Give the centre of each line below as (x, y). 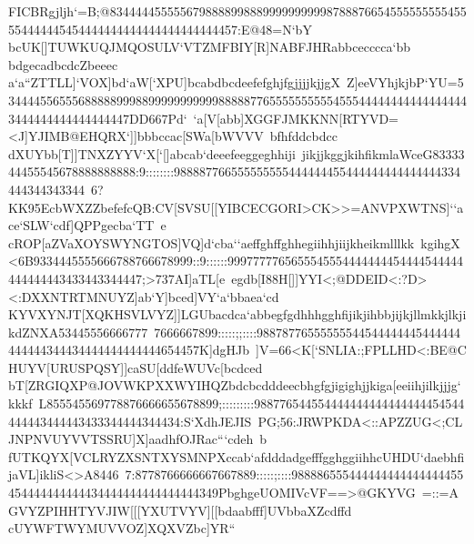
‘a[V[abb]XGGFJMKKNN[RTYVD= (296, 118)
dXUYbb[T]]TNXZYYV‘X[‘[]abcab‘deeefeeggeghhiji (152, 153)
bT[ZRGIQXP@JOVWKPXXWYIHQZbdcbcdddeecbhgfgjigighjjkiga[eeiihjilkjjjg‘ (235, 385)
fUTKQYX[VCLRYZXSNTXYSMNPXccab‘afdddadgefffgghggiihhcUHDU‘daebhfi (237, 456)
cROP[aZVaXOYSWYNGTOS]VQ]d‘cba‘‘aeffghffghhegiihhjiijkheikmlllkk (212, 242)
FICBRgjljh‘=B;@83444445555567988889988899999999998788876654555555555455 (237, 11)
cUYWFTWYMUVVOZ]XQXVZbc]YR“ (122, 528)
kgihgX (440, 242)
